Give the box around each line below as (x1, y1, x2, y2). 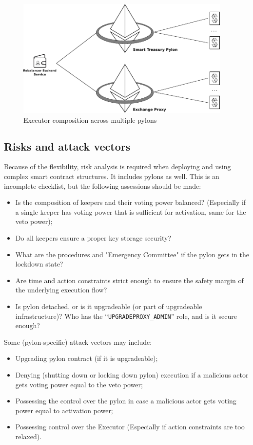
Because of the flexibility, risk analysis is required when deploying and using (4, 161, 231, 172)
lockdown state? (15, 259, 63, 269)
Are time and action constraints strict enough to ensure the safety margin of (15, 275, 244, 285)
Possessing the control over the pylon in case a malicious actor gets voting (15, 396, 236, 406)
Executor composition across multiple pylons (23, 114, 157, 125)
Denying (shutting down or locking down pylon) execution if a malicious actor (15, 369, 249, 379)
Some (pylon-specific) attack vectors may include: (4, 336, 152, 347)
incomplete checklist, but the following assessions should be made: (4, 180, 201, 191)
